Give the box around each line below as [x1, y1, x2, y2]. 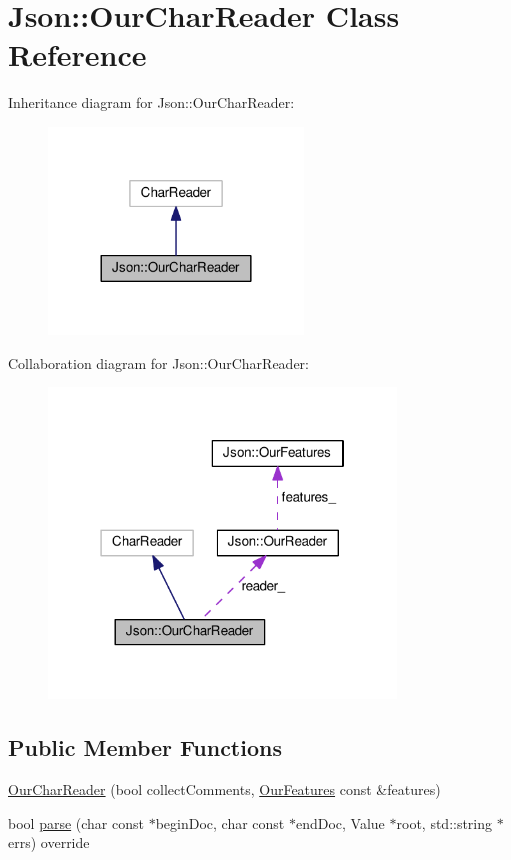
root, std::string [396, 812, 493, 833]
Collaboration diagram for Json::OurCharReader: [8, 352, 309, 373]
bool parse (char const [8, 812, 144, 833]
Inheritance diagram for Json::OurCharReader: [8, 92, 295, 113]
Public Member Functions [8, 732, 282, 763]
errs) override [8, 832, 90, 853]
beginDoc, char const [155, 812, 285, 833]
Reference [8, 34, 147, 75]
